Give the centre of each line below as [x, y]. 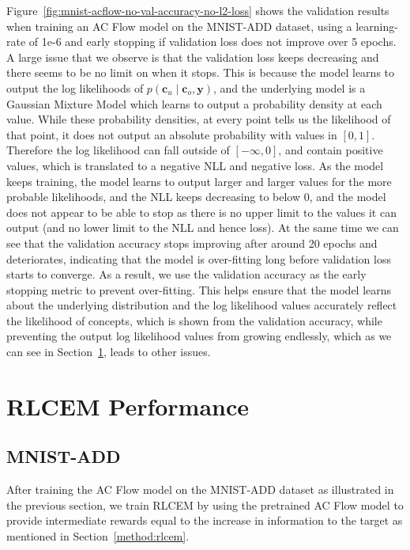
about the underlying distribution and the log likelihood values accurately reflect [202, 305]
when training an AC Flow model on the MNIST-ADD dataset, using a [179, 26]
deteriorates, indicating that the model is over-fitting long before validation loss [199, 258]
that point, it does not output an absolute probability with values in [172, 134]
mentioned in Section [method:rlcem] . [98, 536]
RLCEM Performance [128, 406]
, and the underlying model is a [289, 87]
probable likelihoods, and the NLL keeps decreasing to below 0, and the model [196, 197]
